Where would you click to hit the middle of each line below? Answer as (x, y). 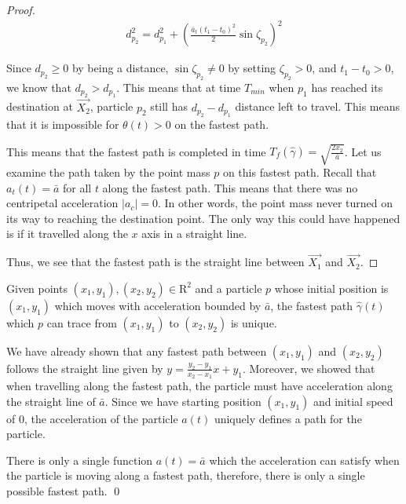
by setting (252, 68)
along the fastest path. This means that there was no (230, 187)
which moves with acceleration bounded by (158, 305)
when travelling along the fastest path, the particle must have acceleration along (199, 386)
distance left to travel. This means (317, 106)
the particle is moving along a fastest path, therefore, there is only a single (186, 475)
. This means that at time (179, 87)
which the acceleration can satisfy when (304, 460)
